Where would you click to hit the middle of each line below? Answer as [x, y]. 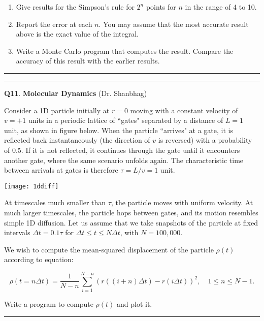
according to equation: [39, 259]
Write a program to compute [49, 304]
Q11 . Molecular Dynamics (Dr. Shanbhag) [76, 93]
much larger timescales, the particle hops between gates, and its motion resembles [131, 212]
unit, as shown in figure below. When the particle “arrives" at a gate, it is [119, 130]
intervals [17, 232]
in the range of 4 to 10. [221, 7]
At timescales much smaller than [55, 202]
